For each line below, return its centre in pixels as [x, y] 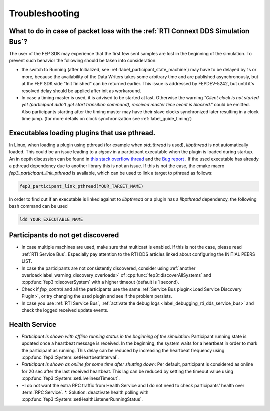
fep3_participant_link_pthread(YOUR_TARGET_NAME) [82, 186]
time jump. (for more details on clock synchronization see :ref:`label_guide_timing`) [107, 119]
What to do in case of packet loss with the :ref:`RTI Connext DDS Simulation [129, 31]
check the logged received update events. [65, 310]
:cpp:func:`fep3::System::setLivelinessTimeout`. [71, 378]
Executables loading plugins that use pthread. [82, 133]
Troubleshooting [44, 13]
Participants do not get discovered [64, 235]
